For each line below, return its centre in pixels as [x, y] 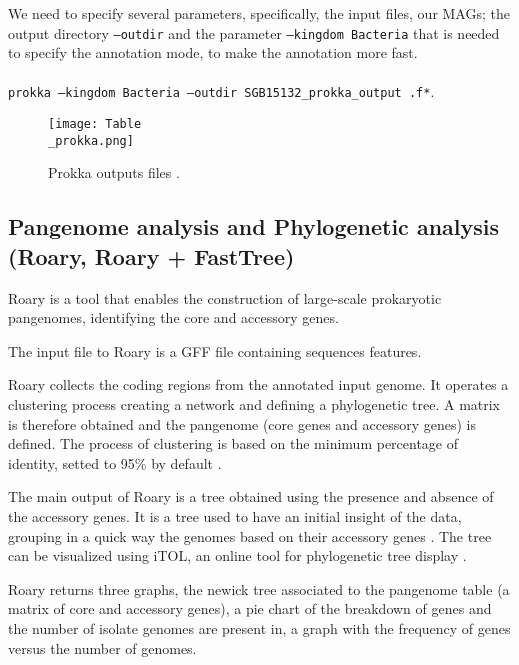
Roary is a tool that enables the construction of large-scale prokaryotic [225, 297]
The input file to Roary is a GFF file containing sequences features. [215, 350]
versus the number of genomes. [102, 647]
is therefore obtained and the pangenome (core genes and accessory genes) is [242, 423]
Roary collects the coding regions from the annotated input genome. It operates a [258, 384]
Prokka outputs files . [114, 172]
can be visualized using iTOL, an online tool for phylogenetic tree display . [237, 555]
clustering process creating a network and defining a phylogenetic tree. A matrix [254, 403]
